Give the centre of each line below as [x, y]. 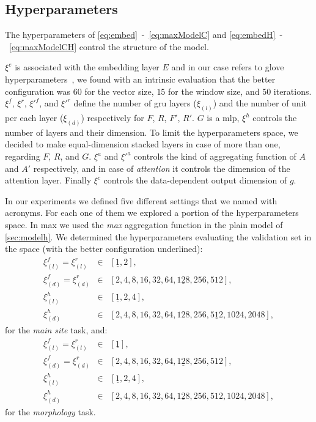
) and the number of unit [260, 103]
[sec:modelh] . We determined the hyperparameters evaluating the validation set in [158, 236]
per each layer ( [34, 118]
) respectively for [112, 118]
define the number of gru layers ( [135, 103]
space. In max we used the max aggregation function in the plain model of [144, 225]
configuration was [38, 91]
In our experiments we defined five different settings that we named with [141, 200]
